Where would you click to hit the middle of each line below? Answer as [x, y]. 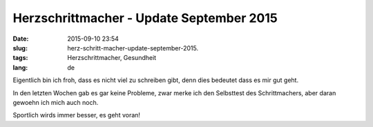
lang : [20, 67]
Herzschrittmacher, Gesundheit [112, 58]
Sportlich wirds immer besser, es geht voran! [77, 115]
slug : [20, 48]
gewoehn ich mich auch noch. [56, 102]
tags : [20, 58]
